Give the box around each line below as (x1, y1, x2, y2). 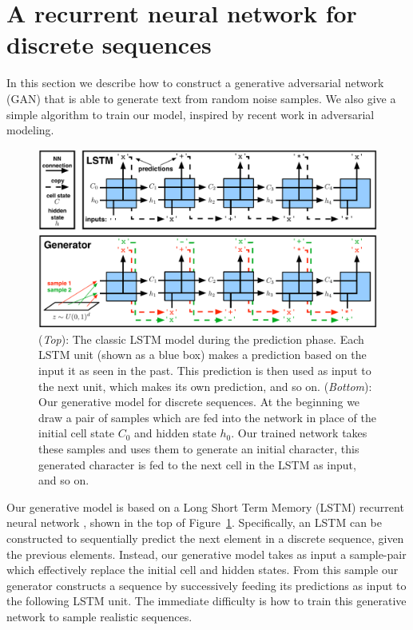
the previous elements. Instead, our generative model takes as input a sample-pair (6, 545, 407, 562)
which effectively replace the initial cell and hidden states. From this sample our (6, 561, 399, 578)
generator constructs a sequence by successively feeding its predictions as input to (6, 576, 407, 593)
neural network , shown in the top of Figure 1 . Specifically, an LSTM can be (6, 514, 383, 531)
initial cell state (38, 425, 114, 441)
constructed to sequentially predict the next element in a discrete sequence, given (6, 530, 404, 546)
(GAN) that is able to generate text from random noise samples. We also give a (6, 90, 396, 106)
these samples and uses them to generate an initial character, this (38, 441, 359, 457)
